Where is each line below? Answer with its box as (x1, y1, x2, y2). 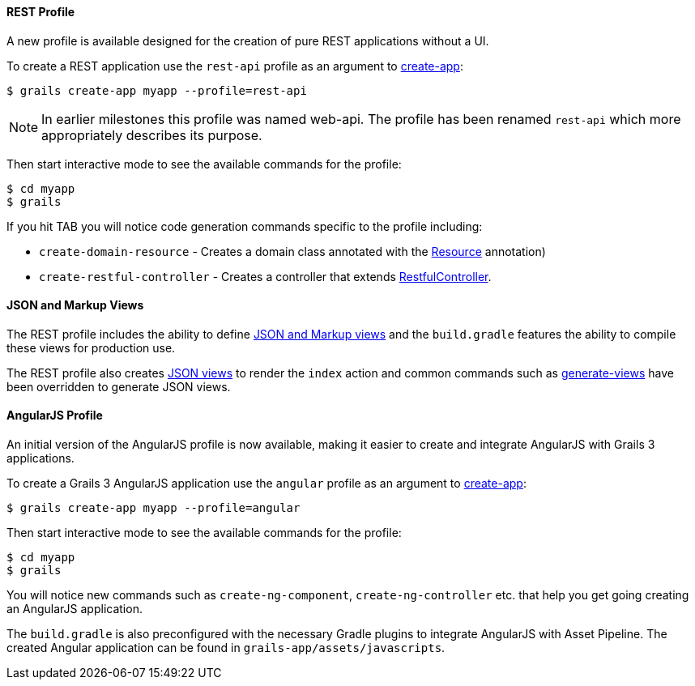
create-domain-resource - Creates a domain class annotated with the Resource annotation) (39, 244, 546, 258)
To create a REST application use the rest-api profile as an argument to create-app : (6, 58, 463, 73)
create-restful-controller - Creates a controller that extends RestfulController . (39, 269, 492, 283)
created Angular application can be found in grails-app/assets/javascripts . (6, 641, 446, 655)
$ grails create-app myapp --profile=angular (6, 501, 301, 515)
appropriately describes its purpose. (41, 126, 262, 143)
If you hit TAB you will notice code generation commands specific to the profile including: (6, 219, 483, 233)
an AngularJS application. (6, 602, 143, 616)
